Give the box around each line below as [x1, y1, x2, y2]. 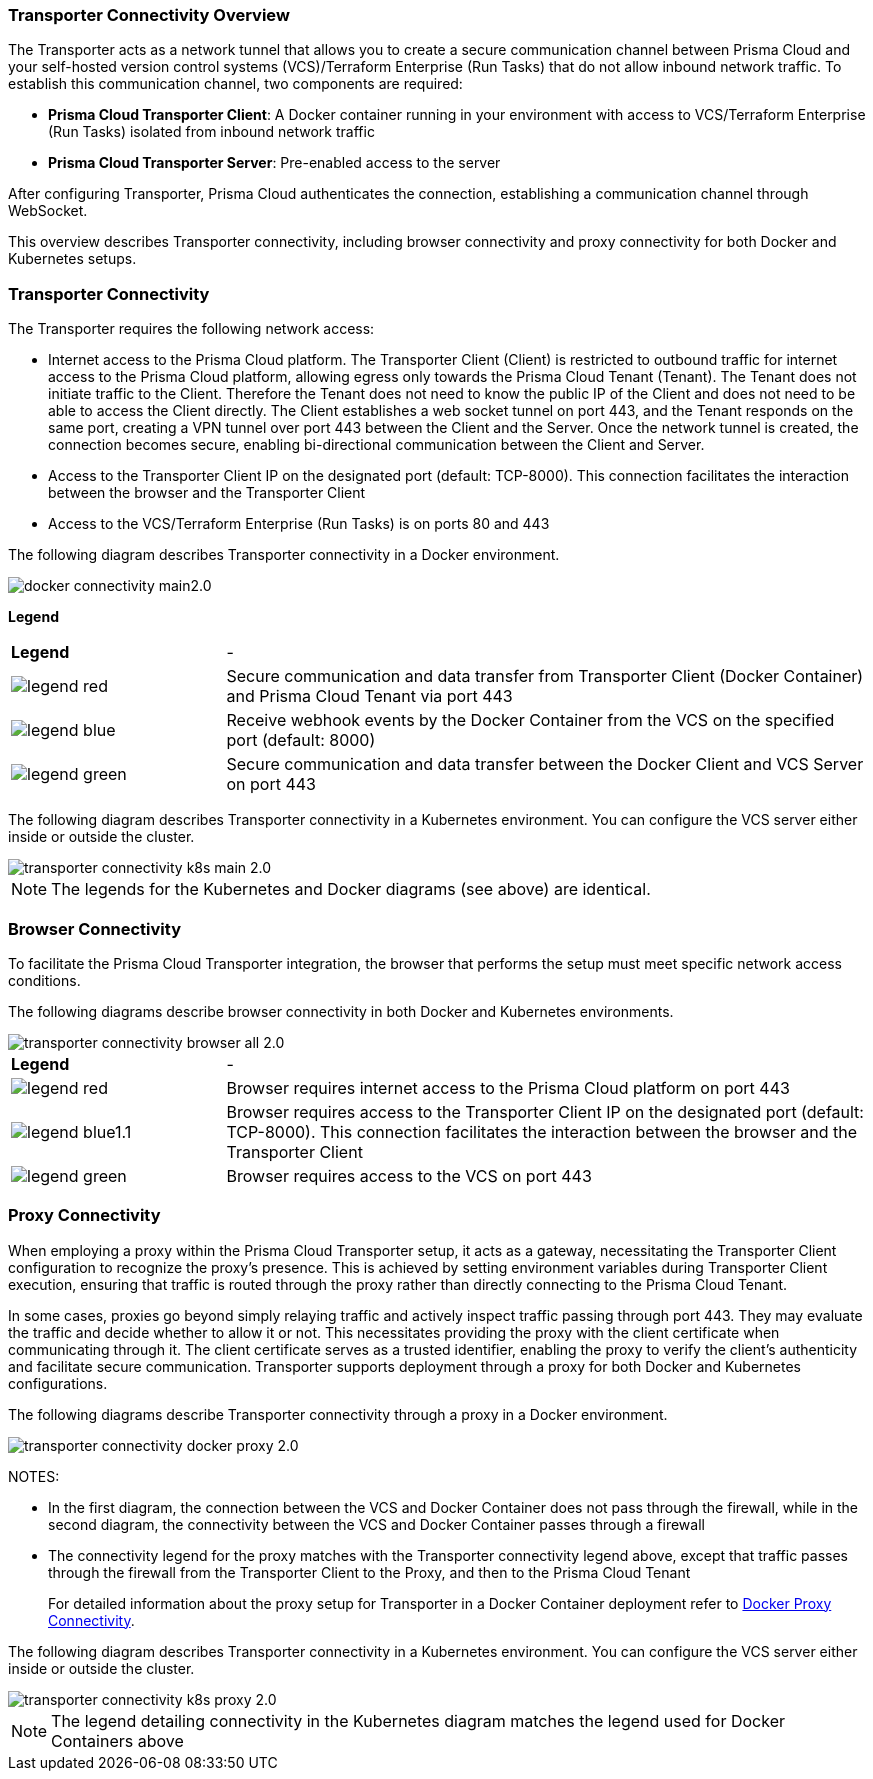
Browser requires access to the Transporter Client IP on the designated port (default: [226, 1101, 864, 1122]
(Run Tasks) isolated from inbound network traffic [48, 123, 375, 141]
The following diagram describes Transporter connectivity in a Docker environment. [8, 546, 560, 564]
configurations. [8, 1374, 108, 1392]
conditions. [8, 971, 81, 989]
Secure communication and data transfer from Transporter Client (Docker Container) [226, 666, 864, 687]
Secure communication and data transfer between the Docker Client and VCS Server [226, 754, 864, 775]
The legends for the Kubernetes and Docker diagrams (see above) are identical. [51, 879, 651, 900]
